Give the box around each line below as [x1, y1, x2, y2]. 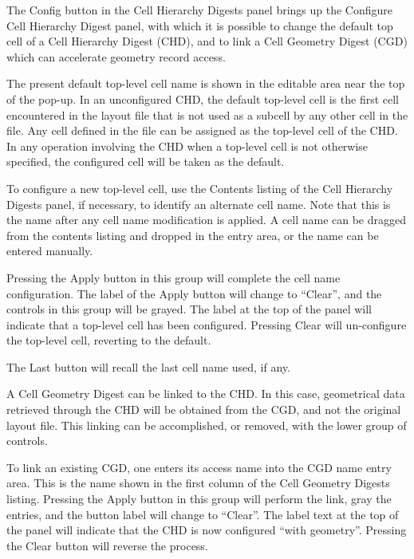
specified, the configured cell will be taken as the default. [6, 153, 285, 170]
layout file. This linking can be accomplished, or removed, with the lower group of [6, 416, 407, 433]
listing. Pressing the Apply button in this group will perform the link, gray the [6, 490, 392, 507]
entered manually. [6, 242, 93, 259]
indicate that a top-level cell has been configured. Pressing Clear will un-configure [6, 316, 407, 333]
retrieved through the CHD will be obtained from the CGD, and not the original [6, 401, 401, 418]
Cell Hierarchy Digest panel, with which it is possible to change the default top [6, 17, 393, 33]
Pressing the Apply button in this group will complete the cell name [6, 269, 341, 285]
